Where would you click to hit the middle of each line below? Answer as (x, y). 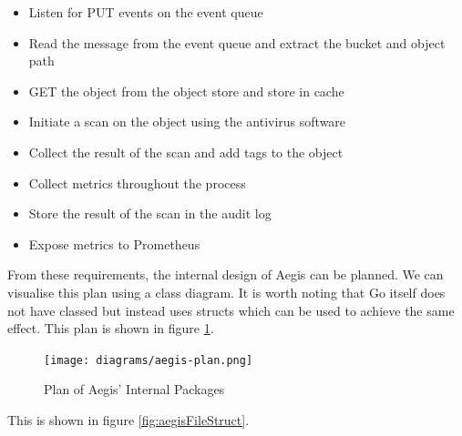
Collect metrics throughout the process (137, 183)
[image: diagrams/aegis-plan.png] (149, 360)
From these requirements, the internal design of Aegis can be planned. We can (226, 274)
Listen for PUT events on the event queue (146, 12)
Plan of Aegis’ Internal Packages (134, 389)
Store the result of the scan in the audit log (150, 213)
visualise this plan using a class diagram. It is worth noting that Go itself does (226, 292)
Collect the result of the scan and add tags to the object (186, 152)
